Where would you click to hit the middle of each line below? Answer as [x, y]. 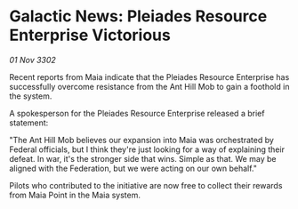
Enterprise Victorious [90, 35]
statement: [29, 123]
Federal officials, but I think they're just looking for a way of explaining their [147, 149]
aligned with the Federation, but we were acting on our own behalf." [133, 168]
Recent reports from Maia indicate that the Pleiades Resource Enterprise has [149, 76]
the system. [31, 96]
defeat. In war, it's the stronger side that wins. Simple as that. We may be [143, 158]
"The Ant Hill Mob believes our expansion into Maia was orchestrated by [141, 140]
